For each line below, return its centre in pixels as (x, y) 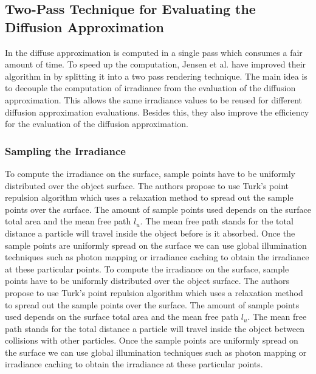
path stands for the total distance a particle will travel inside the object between (155, 328)
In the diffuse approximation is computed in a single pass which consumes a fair (154, 52)
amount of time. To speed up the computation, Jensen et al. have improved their (156, 64)
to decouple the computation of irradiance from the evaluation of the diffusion (150, 88)
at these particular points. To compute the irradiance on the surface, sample (147, 268)
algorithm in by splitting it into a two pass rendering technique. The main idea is (156, 76)
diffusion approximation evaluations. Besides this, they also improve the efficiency (157, 112)
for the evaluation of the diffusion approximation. (97, 124)
